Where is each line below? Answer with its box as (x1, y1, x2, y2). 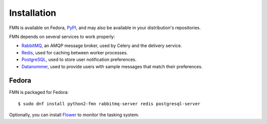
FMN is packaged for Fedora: (9, 89, 69, 95)
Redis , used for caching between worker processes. (21, 49, 128, 55)
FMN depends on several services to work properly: (9, 34, 115, 40)
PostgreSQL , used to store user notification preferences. (21, 57, 137, 63)
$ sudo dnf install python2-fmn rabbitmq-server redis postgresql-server (18, 101, 201, 106)
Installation (9, 7, 56, 18)
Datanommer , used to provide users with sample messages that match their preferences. (21, 63, 203, 69)
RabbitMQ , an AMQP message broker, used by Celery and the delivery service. (21, 42, 182, 49)
